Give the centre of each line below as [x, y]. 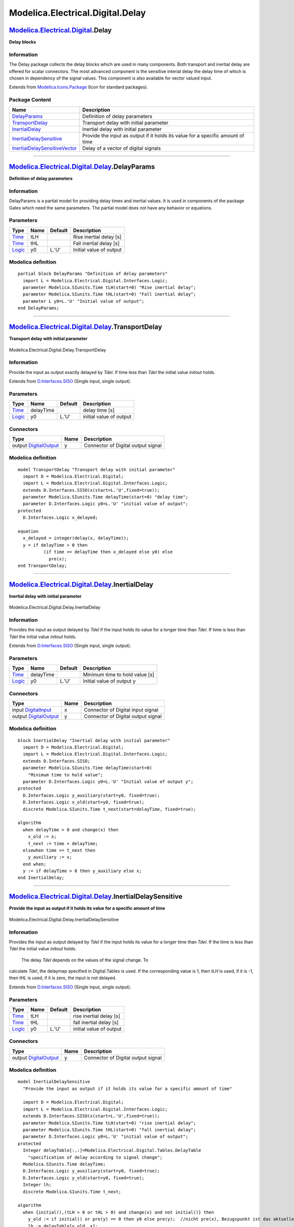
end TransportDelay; [42, 565]
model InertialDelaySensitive [54, 1082]
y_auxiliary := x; [50, 857]
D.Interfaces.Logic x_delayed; [60, 518]
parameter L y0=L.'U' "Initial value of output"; [84, 301]
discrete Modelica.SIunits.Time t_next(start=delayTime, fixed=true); [109, 809]
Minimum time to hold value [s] [119, 675]
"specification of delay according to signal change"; [95, 1157]
